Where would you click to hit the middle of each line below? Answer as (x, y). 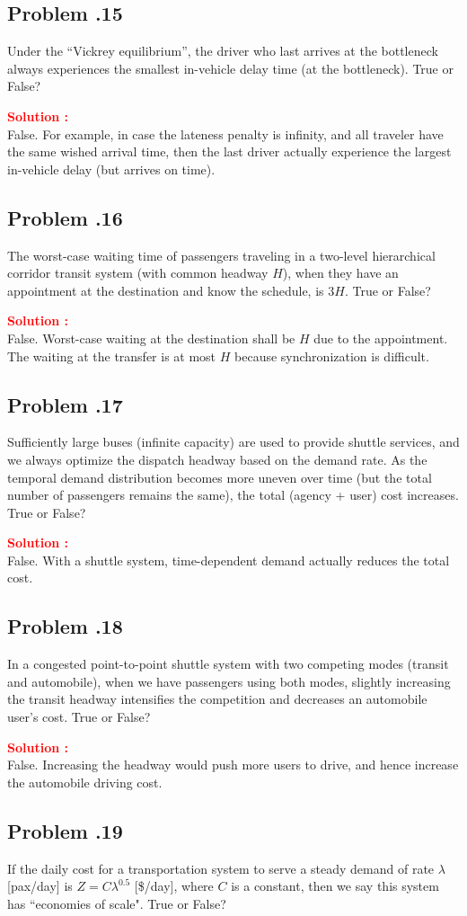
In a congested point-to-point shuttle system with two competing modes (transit (228, 664)
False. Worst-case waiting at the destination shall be (151, 338)
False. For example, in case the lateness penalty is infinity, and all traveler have (225, 133)
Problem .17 (65, 404)
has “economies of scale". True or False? (117, 903)
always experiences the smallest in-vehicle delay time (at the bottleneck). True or (230, 68)
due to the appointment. (381, 338)
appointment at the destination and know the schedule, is (166, 290)
